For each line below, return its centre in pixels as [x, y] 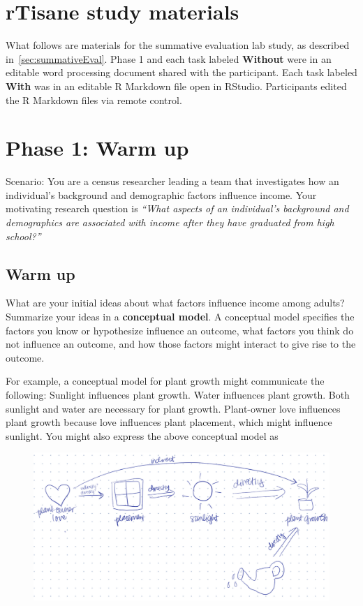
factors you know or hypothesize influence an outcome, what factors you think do [180, 330]
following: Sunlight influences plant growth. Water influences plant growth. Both [178, 394]
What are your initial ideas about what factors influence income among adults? [175, 303]
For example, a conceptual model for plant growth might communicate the [165, 381]
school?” [23, 236]
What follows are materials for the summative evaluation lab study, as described [178, 45]
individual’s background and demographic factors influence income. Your [161, 194]
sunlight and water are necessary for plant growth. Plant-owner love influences [173, 408]
